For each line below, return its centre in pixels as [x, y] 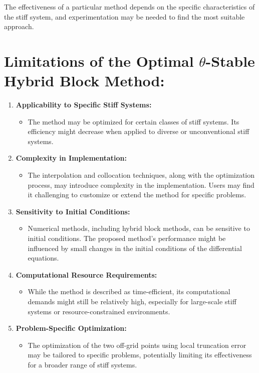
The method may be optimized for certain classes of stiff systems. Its [134, 121]
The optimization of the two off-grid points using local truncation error [137, 345]
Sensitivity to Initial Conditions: [73, 211]
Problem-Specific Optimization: [71, 328]
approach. [19, 26]
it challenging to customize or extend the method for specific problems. [137, 195]
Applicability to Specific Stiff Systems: [84, 105]
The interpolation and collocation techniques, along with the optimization [141, 175]
